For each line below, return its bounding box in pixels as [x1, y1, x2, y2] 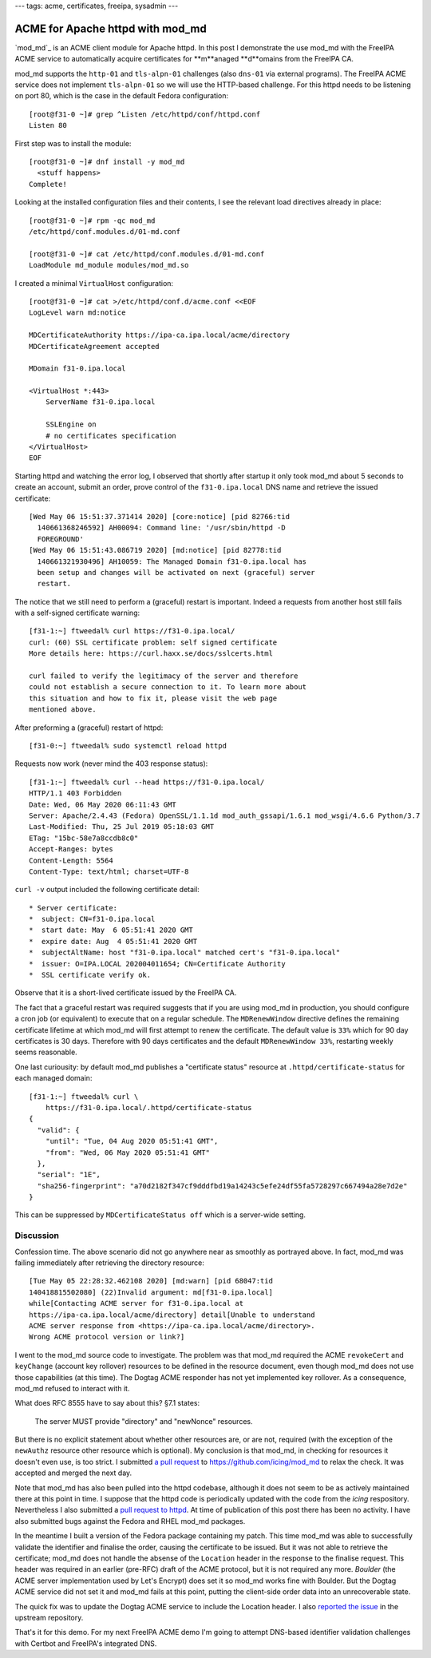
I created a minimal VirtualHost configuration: [14, 278, 174, 288]
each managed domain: [14, 1073, 93, 1083]
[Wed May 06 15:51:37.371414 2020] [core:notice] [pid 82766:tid [29, 512, 291, 521]
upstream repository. [14, 1612, 84, 1622]
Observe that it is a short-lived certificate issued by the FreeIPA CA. [14, 988, 237, 998]
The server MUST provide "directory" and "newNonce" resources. [34, 1416, 253, 1426]
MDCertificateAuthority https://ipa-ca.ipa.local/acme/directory [29, 331, 291, 339]
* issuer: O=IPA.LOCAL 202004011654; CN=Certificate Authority [29, 959, 287, 968]
